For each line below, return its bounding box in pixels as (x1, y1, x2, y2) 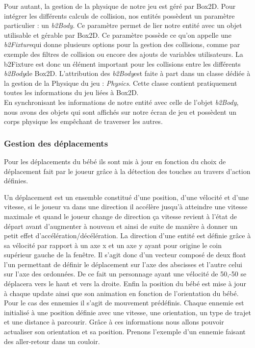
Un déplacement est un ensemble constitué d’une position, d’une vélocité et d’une (4, 192, 249, 202)
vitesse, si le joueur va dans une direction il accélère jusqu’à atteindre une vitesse (4, 201, 248, 212)
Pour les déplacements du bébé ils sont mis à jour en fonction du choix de (4, 156, 226, 166)
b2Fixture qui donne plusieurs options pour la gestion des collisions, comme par (4, 39, 240, 50)
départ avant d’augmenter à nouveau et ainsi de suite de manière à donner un (4, 221, 238, 231)
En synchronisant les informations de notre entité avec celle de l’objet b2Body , (4, 97, 239, 107)
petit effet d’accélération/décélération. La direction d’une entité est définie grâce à (4, 230, 251, 241)
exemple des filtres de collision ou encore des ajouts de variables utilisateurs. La (4, 49, 243, 59)
